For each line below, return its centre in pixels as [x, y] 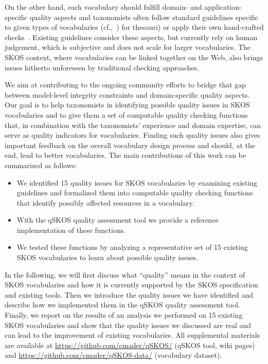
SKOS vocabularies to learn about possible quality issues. [107, 257]
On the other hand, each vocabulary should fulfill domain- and [103, 7]
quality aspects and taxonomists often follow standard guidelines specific [144, 17]
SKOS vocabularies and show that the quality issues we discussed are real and [128, 325]
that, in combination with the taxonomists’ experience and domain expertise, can [133, 125]
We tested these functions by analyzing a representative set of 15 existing [132, 247]
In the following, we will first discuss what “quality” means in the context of [125, 274]
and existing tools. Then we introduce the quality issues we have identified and [129, 294]
